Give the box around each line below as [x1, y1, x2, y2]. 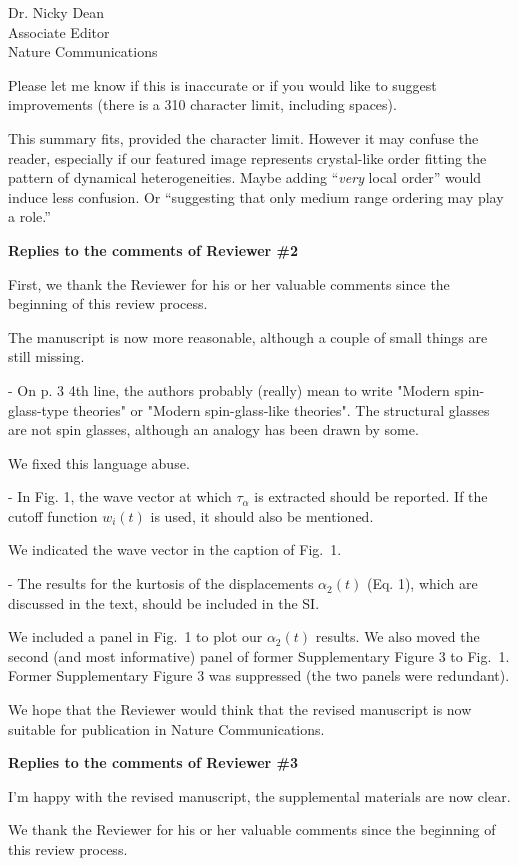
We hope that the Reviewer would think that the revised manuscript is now [8, 699, 472, 720]
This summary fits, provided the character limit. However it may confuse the [8, 127, 479, 148]
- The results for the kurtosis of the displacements [8, 573, 314, 594]
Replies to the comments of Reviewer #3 [8, 752, 299, 773]
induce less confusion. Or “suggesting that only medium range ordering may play [8, 186, 504, 207]
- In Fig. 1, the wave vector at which [8, 486, 232, 507]
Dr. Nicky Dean [8, 2, 105, 22]
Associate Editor [8, 21, 110, 42]
